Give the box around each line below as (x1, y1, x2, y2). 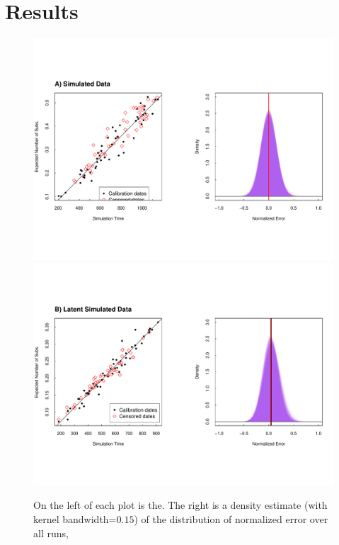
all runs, (33, 525, 69, 540)
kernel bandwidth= (33, 511, 117, 526)
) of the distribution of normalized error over (134, 511, 328, 526)
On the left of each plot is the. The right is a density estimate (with (33, 498, 328, 512)
